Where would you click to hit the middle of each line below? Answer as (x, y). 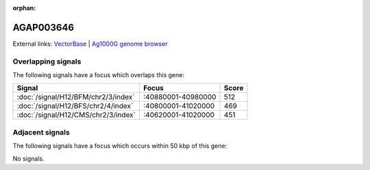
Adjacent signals (41, 132)
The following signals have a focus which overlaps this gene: (99, 75)
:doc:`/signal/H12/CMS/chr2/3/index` (76, 115)
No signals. (28, 158)
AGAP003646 (44, 27)
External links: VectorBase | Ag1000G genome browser (90, 44)
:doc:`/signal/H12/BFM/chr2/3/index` (76, 97)
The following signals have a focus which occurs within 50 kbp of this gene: (120, 146)
